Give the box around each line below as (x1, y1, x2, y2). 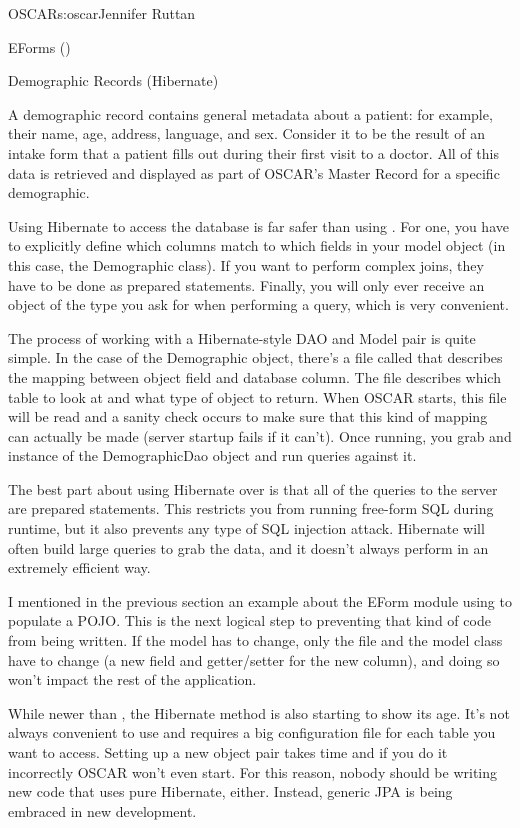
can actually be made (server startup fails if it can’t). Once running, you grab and (8, 425, 512, 446)
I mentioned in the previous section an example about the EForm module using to (8, 590, 512, 611)
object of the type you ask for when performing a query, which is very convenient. (8, 294, 509, 315)
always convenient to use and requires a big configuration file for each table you (8, 722, 496, 743)
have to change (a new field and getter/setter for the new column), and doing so (8, 649, 500, 670)
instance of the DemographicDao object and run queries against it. (8, 445, 417, 466)
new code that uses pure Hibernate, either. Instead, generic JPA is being (8, 781, 453, 802)
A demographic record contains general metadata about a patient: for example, (8, 103, 493, 124)
